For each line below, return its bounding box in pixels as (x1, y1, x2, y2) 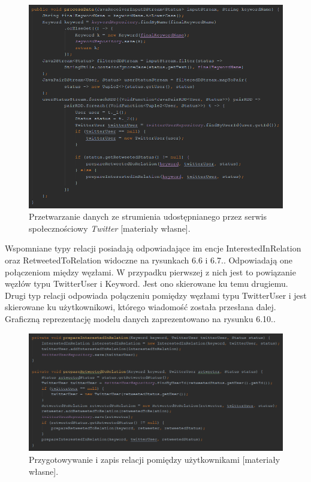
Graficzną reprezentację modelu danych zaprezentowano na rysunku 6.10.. (5, 312, 276, 325)
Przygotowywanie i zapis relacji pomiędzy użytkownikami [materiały (29, 453, 280, 465)
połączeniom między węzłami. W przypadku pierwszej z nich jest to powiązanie (5, 265, 296, 278)
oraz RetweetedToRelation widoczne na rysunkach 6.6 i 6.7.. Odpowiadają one (5, 253, 293, 266)
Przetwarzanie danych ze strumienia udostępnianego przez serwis (29, 210, 267, 223)
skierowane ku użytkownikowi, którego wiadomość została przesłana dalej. (5, 301, 276, 313)
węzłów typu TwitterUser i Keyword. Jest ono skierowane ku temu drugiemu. (5, 277, 288, 290)
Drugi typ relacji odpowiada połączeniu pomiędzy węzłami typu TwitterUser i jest (5, 289, 307, 301)
